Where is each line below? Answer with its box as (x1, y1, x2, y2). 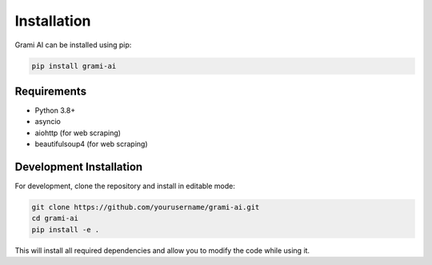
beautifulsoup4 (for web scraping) (34, 139, 148, 149)
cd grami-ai (31, 214, 79, 223)
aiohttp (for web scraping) (34, 128, 122, 138)
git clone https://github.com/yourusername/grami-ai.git (31, 203, 260, 212)
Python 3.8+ (34, 106, 76, 115)
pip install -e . (31, 225, 100, 234)
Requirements (14, 84, 87, 98)
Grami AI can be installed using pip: (14, 40, 132, 50)
